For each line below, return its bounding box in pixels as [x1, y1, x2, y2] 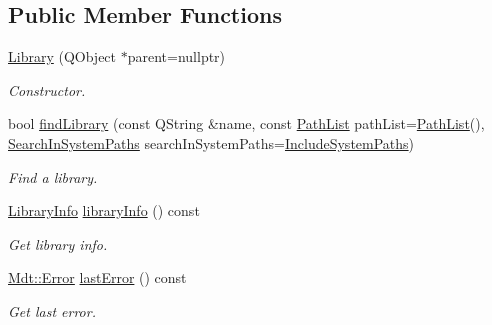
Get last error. [8, 300, 96, 321]
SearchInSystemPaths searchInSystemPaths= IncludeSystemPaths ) [8, 132, 415, 153]
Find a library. [8, 166, 98, 187]
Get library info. [8, 233, 108, 254]
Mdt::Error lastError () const [8, 267, 187, 288]
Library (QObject [8, 46, 117, 67]
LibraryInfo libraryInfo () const [8, 200, 200, 221]
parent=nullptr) [127, 46, 226, 67]
